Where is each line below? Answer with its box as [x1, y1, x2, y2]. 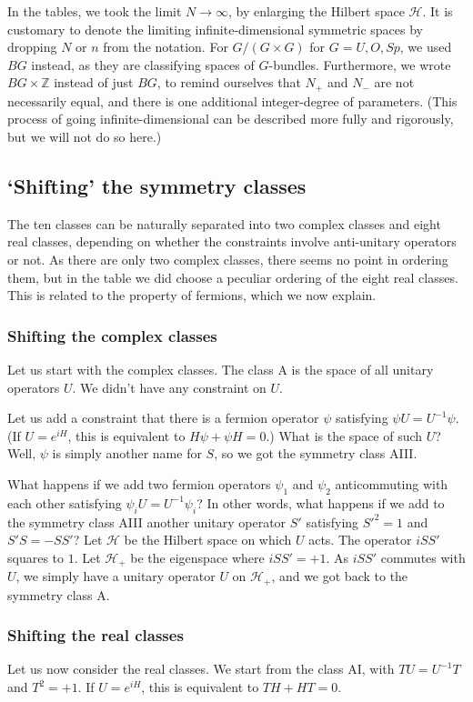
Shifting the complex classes [7, 324, 217, 346]
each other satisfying [7, 493, 122, 512]
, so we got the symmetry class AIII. [214, 444, 418, 463]
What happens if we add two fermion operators [7, 474, 271, 493]
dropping [7, 37, 57, 56]
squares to [7, 547, 65, 567]
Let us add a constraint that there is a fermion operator [7, 408, 319, 427]
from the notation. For [103, 37, 228, 56]
